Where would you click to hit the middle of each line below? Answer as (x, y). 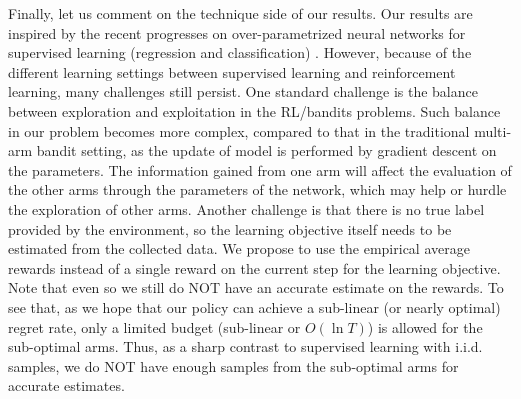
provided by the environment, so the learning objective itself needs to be (230, 228)
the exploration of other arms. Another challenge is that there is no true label (246, 208)
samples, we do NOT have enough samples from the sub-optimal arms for (233, 365)
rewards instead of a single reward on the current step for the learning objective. (254, 267)
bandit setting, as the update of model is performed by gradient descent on (266, 150)
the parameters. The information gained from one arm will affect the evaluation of (260, 169)
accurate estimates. (66, 385)
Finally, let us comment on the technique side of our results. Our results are (240, 13)
